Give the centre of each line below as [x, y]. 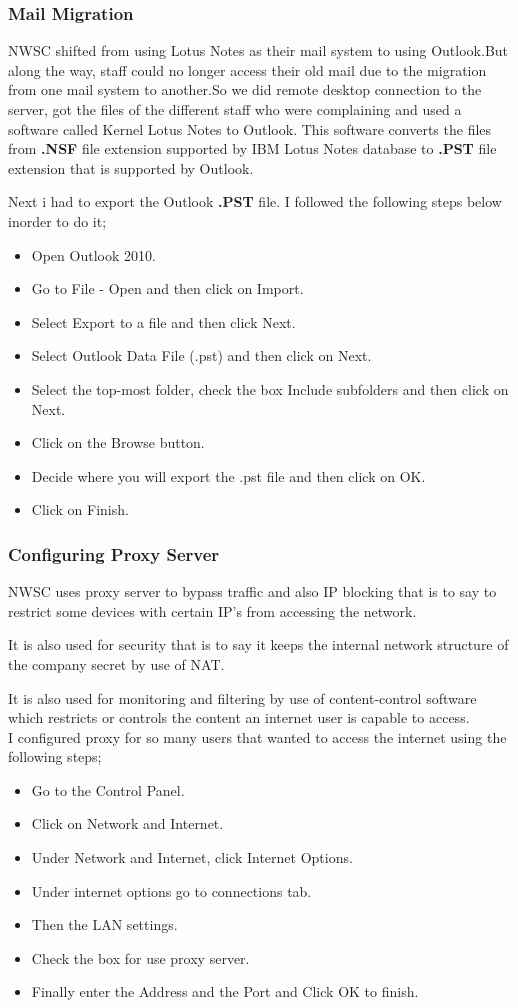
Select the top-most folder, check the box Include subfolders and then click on [270, 388]
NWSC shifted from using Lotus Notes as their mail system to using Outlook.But [258, 50]
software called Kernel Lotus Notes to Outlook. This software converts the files [250, 128]
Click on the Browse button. [118, 442]
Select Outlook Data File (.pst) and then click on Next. [201, 355]
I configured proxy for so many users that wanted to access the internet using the [257, 736]
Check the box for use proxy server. [140, 957]
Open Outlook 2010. [93, 254]
